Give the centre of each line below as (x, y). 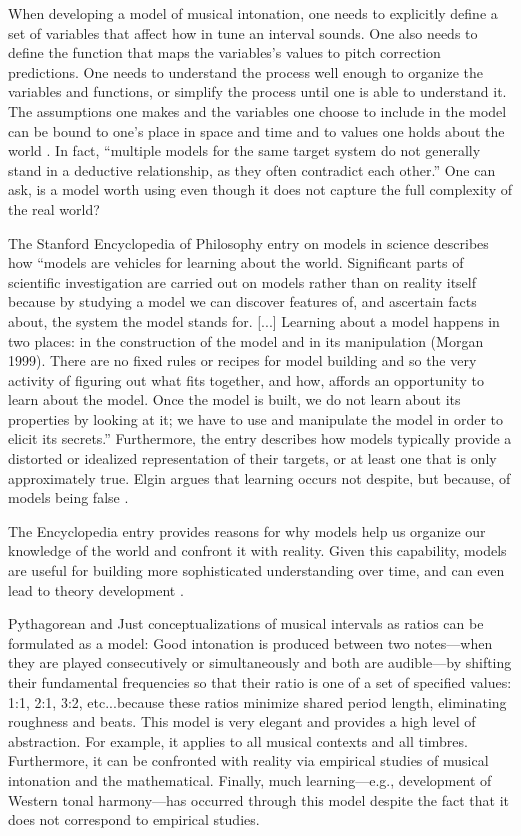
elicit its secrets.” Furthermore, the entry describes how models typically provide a (260, 438)
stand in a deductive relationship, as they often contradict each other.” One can (252, 169)
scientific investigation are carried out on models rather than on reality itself (242, 281)
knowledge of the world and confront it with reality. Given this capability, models (257, 550)
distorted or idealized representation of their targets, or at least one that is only (252, 458)
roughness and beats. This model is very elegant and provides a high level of (242, 721)
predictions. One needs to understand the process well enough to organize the (245, 71)
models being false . (68, 497)
